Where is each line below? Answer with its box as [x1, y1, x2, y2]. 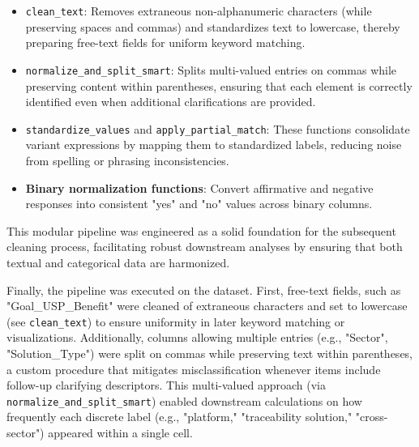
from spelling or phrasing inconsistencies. [25, 151, 229, 168]
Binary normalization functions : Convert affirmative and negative [25, 179, 374, 196]
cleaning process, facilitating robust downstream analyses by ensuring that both [6, 238, 403, 255]
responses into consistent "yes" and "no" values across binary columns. [25, 195, 373, 212]
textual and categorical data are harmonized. [6, 253, 230, 270]
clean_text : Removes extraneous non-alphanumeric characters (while [25, 2, 372, 19]
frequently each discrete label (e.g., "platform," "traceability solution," [6, 408, 353, 425]
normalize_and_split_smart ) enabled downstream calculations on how [6, 392, 362, 409]
